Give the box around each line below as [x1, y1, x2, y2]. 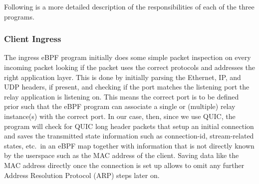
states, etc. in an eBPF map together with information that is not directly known [4, 140, 255, 150]
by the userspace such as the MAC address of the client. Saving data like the [4, 150, 239, 160]
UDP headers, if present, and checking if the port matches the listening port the [4, 81, 250, 92]
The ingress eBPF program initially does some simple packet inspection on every [4, 52, 251, 62]
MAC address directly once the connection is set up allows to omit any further [4, 159, 245, 170]
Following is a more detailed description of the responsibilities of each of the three [4, 1, 255, 11]
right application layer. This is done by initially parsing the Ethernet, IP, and [4, 71, 241, 82]
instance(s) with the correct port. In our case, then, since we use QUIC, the [4, 110, 236, 121]
